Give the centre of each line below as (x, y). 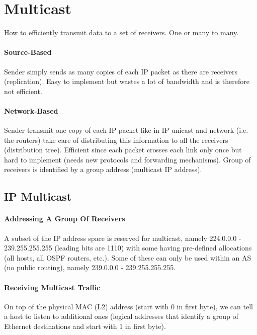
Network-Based (31, 110)
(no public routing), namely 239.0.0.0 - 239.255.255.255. (90, 267)
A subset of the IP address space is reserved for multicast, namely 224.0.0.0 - (123, 238)
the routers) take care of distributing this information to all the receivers (116, 140)
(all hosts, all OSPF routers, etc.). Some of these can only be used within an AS (128, 257)
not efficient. (23, 91)
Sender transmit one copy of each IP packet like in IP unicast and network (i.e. (126, 130)
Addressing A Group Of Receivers (65, 219)
